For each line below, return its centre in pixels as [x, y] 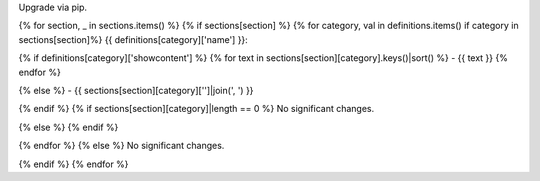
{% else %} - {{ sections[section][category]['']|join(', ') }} [136, 90]
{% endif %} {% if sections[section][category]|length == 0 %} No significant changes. [196, 109]
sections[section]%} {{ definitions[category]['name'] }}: [133, 39]
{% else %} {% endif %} [68, 127]
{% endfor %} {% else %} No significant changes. [121, 146]
